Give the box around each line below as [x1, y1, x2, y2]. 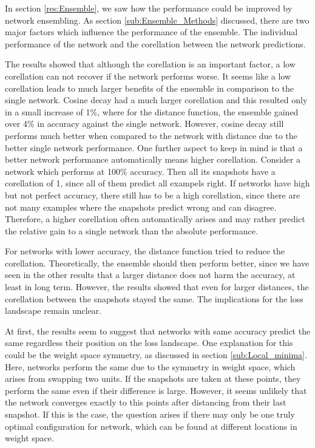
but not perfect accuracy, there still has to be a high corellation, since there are [5, 188, 300, 201]
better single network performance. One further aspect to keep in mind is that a [5, 141, 303, 154]
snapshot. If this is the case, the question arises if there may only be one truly [5, 408, 295, 420]
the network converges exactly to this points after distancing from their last [5, 396, 286, 409]
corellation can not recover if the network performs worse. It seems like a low [5, 69, 291, 82]
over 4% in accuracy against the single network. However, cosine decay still [5, 117, 284, 130]
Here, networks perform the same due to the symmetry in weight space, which [5, 360, 296, 373]
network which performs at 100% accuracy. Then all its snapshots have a [5, 165, 276, 177]
